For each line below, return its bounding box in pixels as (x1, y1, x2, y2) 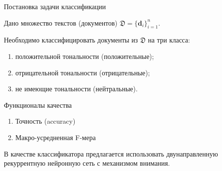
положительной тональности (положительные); (15, 51, 154, 61)
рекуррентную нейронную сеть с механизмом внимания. (4, 158, 170, 168)
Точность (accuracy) (15, 116, 76, 126)
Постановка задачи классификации (4, 1, 106, 11)
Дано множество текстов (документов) (4, 17, 118, 28)
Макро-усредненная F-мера (15, 132, 96, 142)
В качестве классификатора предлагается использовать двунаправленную (4, 148, 218, 158)
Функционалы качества (4, 100, 72, 110)
